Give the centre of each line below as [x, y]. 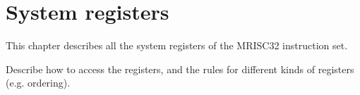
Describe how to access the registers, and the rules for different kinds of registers [180, 69]
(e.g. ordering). [38, 83]
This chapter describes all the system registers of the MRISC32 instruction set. [177, 45]
